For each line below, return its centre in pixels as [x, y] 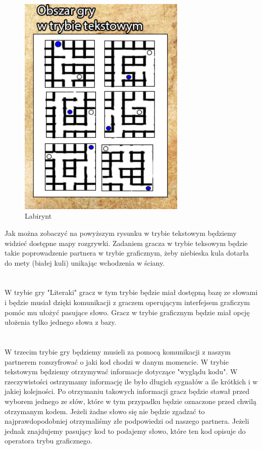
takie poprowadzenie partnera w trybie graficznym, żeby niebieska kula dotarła [127, 253]
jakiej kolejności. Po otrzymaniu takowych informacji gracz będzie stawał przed [127, 391]
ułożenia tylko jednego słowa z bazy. [61, 322]
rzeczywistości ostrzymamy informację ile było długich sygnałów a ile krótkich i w [131, 381]
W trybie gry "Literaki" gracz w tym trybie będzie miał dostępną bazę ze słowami [131, 292]
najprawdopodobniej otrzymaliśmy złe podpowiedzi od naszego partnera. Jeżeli [127, 421]
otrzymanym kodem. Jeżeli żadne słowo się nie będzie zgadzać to [105, 411]
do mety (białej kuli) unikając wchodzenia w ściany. [85, 262]
